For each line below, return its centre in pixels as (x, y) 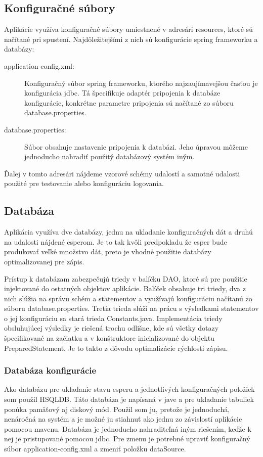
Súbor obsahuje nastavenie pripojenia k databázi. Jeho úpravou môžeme (136, 146)
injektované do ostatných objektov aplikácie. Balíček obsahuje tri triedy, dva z (125, 288)
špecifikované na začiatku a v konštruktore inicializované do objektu (109, 338)
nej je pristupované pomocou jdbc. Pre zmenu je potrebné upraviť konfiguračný (127, 439)
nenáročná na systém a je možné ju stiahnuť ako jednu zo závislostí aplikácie (123, 419)
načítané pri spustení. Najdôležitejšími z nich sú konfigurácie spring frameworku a (131, 39)
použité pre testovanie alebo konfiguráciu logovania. (84, 183)
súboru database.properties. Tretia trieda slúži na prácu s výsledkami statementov (131, 308)
